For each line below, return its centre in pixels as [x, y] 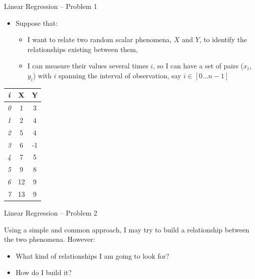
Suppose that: [37, 23]
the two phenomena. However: [50, 239]
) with [42, 75]
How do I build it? [44, 272]
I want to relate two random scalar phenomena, [100, 39]
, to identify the [223, 39]
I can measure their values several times [88, 66]
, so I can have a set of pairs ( [198, 66]
